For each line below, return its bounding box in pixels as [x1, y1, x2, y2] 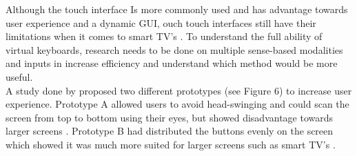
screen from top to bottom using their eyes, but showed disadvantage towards [6, 110, 334, 124]
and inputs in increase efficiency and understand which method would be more [6, 56, 338, 70]
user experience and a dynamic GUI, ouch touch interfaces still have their [6, 15, 316, 30]
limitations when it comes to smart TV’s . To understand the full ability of [6, 29, 323, 43]
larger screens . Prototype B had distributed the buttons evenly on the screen [6, 124, 334, 138]
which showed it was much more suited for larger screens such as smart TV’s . [6, 137, 336, 151]
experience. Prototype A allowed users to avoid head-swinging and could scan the [6, 97, 349, 111]
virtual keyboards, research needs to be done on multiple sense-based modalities [6, 42, 343, 57]
